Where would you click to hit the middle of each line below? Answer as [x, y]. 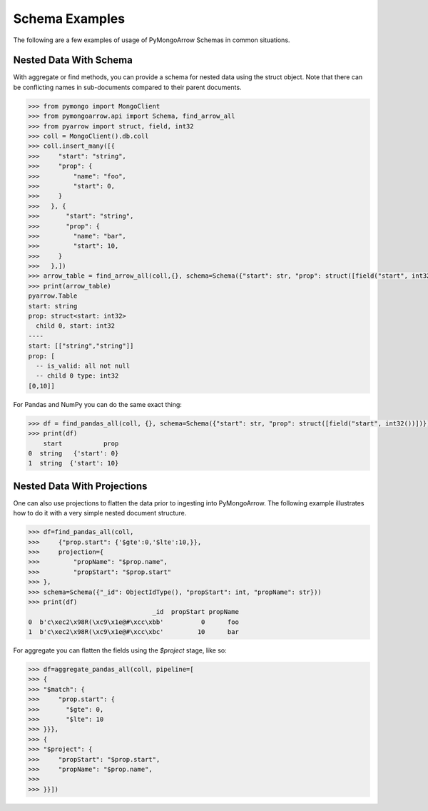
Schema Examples [69, 19]
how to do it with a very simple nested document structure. [100, 513]
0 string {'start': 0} [73, 453]
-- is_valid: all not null [83, 366]
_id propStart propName [195, 612]
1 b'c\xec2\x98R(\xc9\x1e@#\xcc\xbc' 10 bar [133, 632]
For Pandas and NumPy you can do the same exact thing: [97, 404]
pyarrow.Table [53, 296]
